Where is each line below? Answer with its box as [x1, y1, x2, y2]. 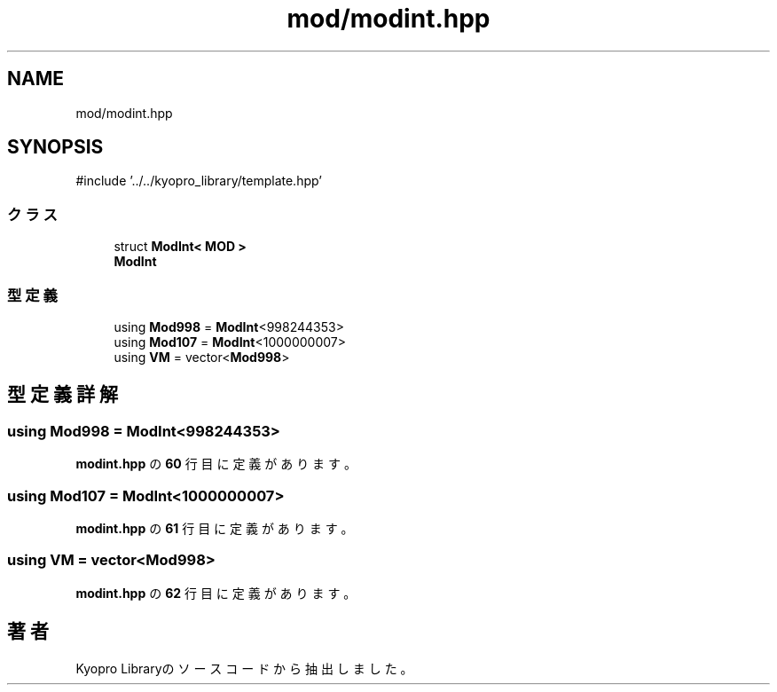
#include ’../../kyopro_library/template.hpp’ [75, 173, 322, 189]
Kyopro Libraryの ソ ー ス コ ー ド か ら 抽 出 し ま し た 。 [75, 660, 413, 676]
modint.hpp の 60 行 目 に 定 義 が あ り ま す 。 [75, 456, 357, 472]
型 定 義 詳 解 [7, 383, 118, 406]
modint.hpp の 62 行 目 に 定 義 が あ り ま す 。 [75, 585, 357, 601]
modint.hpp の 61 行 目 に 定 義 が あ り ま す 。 [75, 520, 354, 536]
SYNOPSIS [7, 136, 104, 159]
